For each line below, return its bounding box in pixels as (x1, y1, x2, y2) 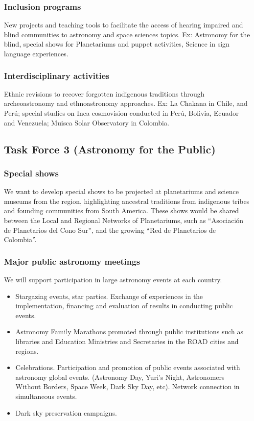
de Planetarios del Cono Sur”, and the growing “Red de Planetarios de (4, 224, 216, 235)
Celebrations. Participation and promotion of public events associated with (15, 362, 240, 372)
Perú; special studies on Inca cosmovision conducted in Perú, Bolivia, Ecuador (4, 108, 239, 118)
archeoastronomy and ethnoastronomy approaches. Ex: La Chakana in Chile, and (4, 98, 248, 108)
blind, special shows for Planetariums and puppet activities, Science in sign (4, 39, 230, 49)
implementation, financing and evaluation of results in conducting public (15, 300, 233, 311)
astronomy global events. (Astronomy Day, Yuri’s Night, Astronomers (15, 371, 225, 382)
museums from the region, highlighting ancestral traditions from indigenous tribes (4, 196, 250, 206)
